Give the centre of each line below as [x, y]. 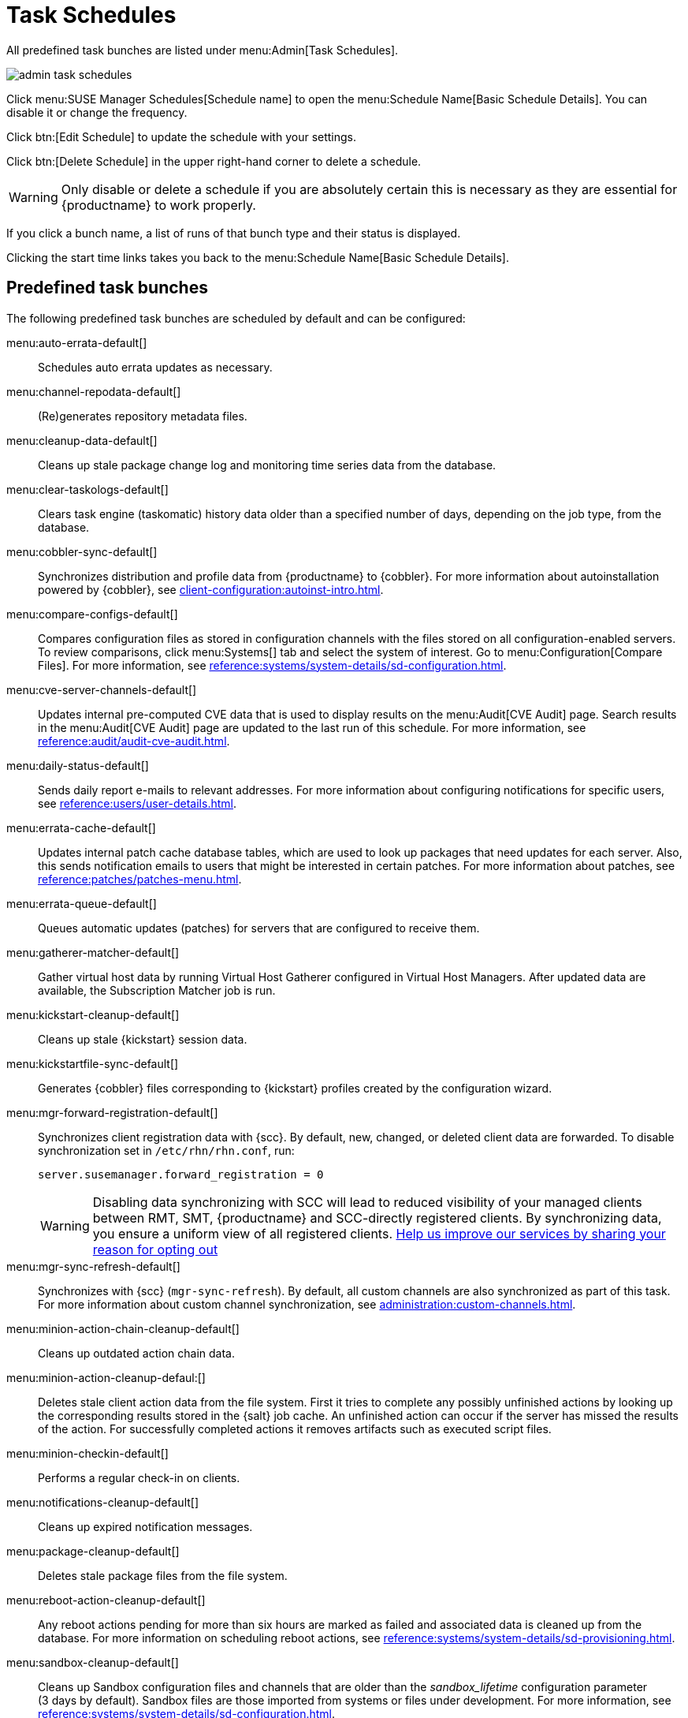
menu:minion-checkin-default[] [87, 1453]
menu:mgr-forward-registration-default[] [112, 1112]
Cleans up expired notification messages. [145, 1526]
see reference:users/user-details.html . [137, 803]
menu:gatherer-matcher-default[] [93, 952]
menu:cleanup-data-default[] [82, 440]
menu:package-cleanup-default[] [93, 1551]
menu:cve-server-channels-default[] [102, 689]
